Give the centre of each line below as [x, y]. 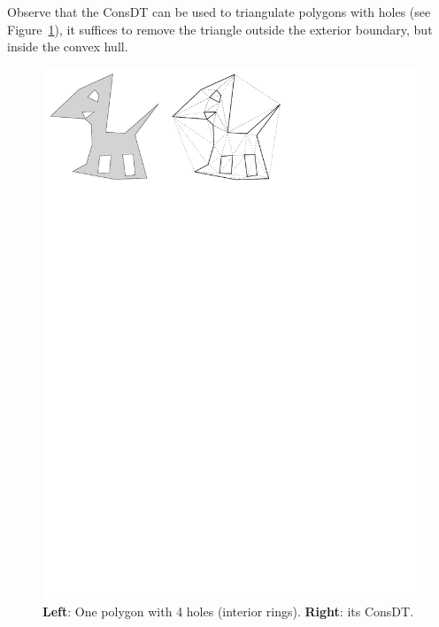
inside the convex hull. [68, 46]
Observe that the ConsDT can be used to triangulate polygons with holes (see [219, 12]
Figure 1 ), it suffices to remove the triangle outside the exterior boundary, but [220, 29]
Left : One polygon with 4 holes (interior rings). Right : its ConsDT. [228, 612]
